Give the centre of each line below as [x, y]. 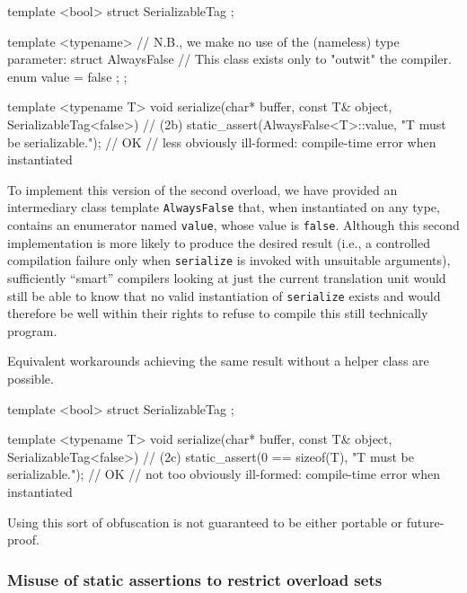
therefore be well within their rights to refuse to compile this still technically [218, 313]
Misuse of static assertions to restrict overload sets [195, 579]
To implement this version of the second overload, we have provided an [203, 189]
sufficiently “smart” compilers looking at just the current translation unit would [227, 277]
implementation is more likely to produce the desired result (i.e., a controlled [219, 242]
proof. [23, 540]
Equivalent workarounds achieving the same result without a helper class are [218, 361]
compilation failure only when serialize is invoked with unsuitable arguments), [229, 260]
